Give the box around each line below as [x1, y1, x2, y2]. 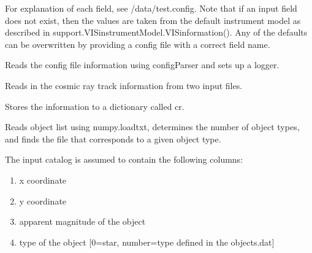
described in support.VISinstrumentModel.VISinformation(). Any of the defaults [5, 26, 308, 39]
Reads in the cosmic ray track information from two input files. [5, 79, 243, 91]
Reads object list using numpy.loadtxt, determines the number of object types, [5, 120, 300, 133]
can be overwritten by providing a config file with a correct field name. [5, 37, 270, 50]
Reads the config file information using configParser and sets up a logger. [5, 58, 280, 71]
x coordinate [19, 173, 67, 186]
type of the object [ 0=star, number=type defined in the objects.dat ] [19, 235, 275, 248]
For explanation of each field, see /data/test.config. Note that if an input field [5, 2, 297, 14]
